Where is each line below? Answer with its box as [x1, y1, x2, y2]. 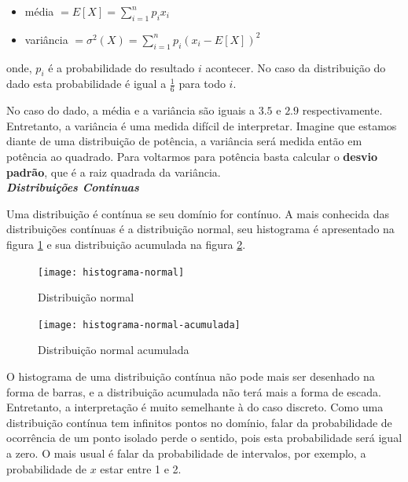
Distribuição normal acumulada [38, 341, 189, 358]
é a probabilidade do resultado [48, 59, 195, 75]
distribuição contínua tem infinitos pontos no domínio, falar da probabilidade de [6, 414, 392, 430]
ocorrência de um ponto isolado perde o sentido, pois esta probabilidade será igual [6, 429, 402, 446]
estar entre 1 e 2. [100, 460, 182, 477]
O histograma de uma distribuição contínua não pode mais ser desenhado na [6, 368, 375, 385]
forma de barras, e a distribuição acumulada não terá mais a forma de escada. [6, 383, 381, 400]
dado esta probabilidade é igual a [6, 75, 167, 92]
